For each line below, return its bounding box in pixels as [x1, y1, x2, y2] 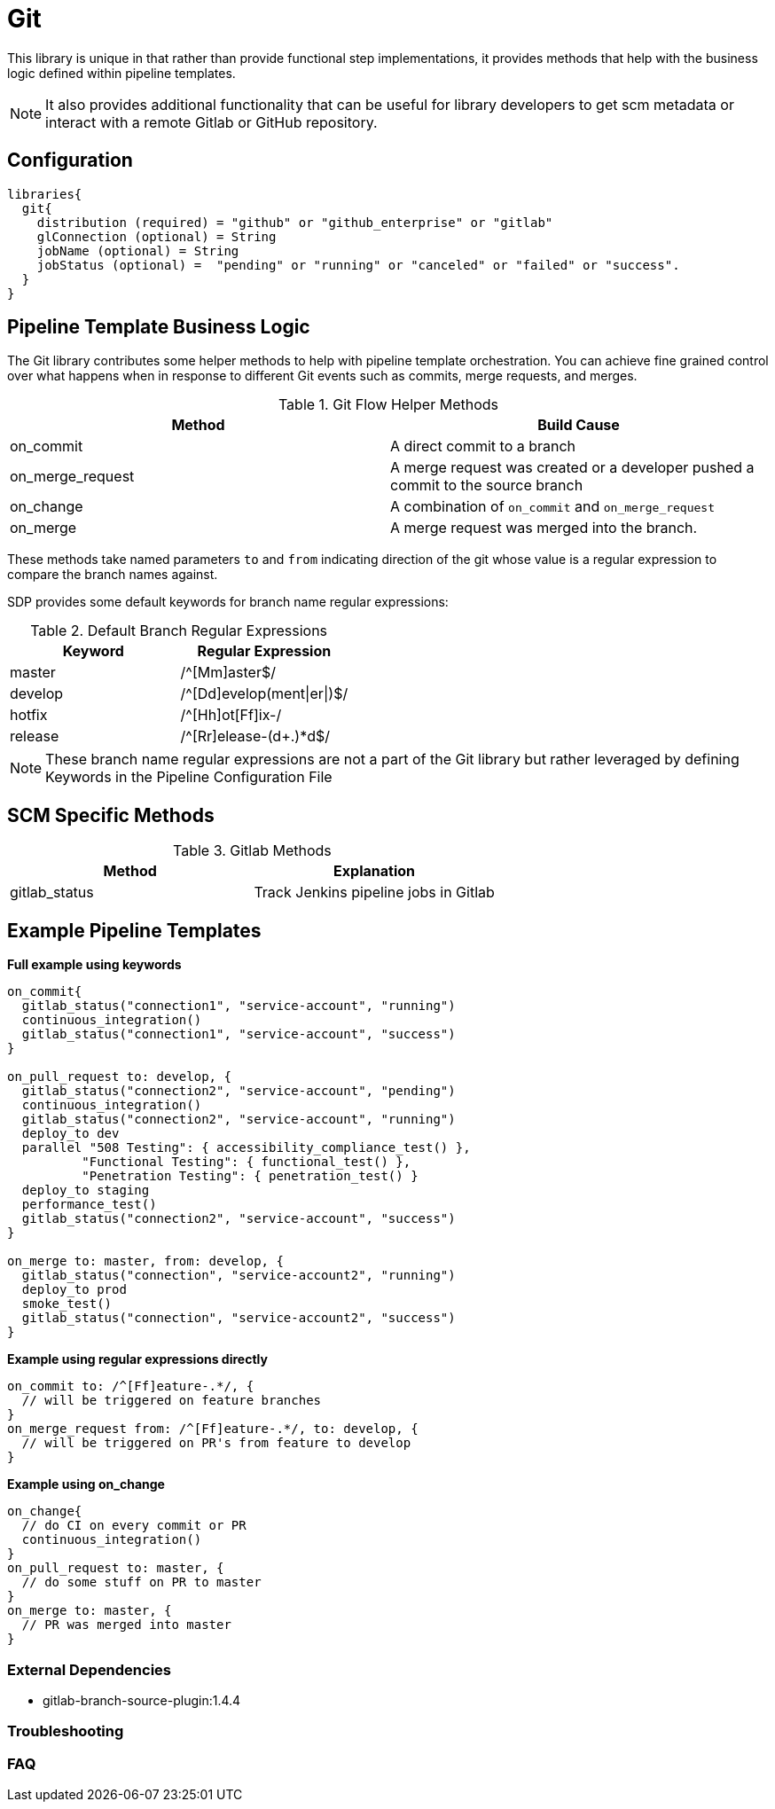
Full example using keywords [7, 957, 182, 973]
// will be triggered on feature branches [21, 1393, 322, 1408]
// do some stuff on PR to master [21, 1575, 262, 1590]
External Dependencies [7, 1660, 172, 1679]
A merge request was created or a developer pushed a [390, 458, 755, 477]
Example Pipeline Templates [7, 919, 262, 942]
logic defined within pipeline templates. [7, 65, 236, 81]
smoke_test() [21, 1296, 113, 1312]
